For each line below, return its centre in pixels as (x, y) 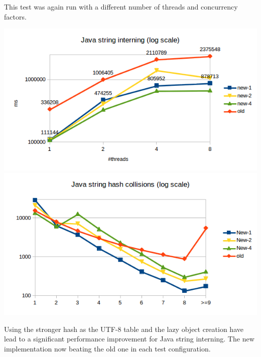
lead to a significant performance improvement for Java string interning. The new (129, 339)
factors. (15, 16)
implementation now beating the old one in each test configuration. (107, 349)
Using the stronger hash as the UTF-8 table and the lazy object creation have (124, 329)
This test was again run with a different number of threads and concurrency (121, 7)
